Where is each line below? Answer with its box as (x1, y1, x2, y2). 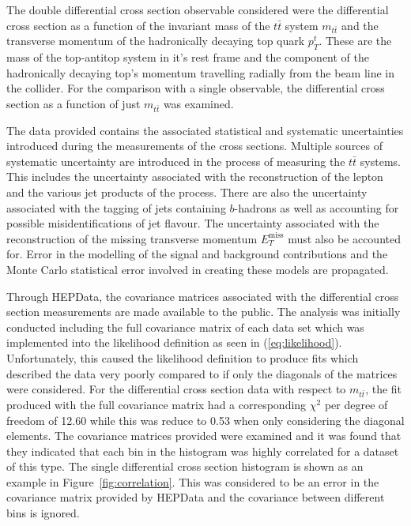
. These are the (319, 32, 392, 49)
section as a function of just (6, 95, 141, 111)
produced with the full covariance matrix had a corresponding (6, 396, 307, 412)
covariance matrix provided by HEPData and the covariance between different (6, 489, 385, 505)
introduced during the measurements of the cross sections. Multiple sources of (6, 137, 383, 154)
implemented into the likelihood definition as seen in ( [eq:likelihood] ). (6, 334, 342, 351)
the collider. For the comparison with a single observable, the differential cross (6, 80, 385, 96)
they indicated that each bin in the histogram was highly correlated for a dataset (6, 442, 399, 459)
